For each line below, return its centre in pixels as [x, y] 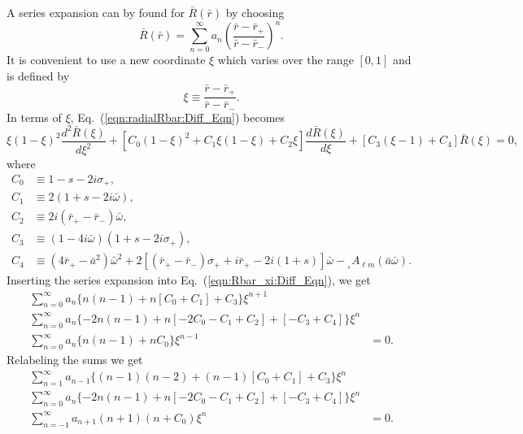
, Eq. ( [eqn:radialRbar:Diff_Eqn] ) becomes [178, 117]
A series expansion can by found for [96, 12]
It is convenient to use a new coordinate [106, 60]
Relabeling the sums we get [75, 360]
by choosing [255, 12]
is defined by [38, 76]
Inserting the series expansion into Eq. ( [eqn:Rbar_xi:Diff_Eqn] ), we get [189, 280]
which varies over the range [285, 60]
